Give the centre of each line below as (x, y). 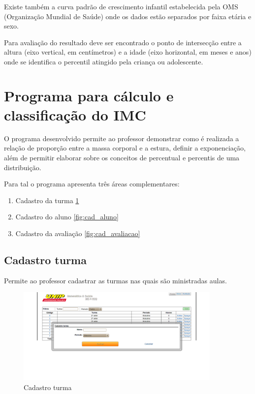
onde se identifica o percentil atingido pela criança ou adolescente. (104, 61)
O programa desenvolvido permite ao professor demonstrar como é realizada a (122, 138)
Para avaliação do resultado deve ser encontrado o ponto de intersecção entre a (123, 42)
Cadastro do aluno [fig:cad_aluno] (67, 217)
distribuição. (23, 167)
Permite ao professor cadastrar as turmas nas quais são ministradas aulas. (115, 280)
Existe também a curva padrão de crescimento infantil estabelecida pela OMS (121, 6)
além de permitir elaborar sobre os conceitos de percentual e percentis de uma (122, 158)
